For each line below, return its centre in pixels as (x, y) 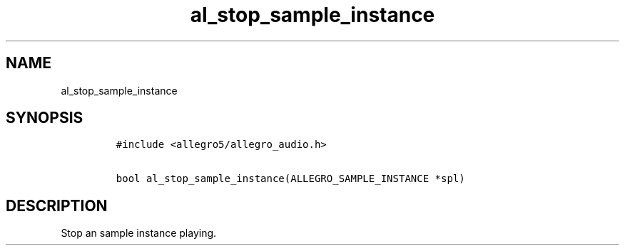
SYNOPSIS (45, 118)
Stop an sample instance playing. (139, 233)
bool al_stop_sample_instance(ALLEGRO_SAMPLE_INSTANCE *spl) (290, 179)
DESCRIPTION (57, 205)
